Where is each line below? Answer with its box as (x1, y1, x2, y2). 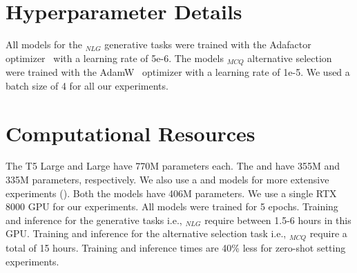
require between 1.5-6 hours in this (204, 212, 351, 227)
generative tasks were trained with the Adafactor (104, 37, 311, 52)
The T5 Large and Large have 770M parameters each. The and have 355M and (6, 159, 340, 173)
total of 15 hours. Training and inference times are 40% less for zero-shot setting (6, 240, 346, 254)
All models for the (6, 37, 82, 52)
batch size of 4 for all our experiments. (6, 78, 168, 92)
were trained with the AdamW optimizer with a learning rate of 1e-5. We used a (6, 65, 350, 79)
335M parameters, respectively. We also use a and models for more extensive (6, 172, 329, 187)
